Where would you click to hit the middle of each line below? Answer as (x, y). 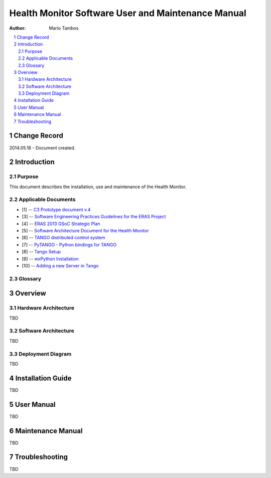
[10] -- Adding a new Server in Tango (60, 265)
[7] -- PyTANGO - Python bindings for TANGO (69, 245)
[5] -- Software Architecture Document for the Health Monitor (85, 230)
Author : (18, 28)
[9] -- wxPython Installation (50, 259)
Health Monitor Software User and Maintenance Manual (128, 13)
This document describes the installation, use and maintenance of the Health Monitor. (98, 187)
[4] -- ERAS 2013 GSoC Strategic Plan (61, 224)
